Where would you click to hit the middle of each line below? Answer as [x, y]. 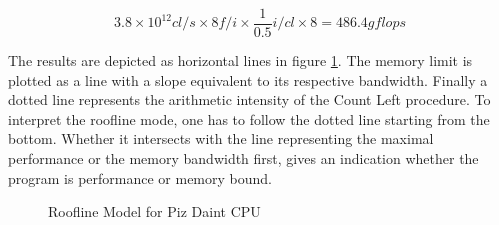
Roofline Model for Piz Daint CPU [154, 211]
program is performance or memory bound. [140, 177]
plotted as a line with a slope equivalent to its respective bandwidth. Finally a [248, 79]
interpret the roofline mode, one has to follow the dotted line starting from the [249, 118]
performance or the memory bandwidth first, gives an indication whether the [243, 158]
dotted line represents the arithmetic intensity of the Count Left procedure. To [249, 99]
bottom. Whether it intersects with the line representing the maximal [221, 138]
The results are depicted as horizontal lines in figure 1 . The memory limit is [240, 60]
